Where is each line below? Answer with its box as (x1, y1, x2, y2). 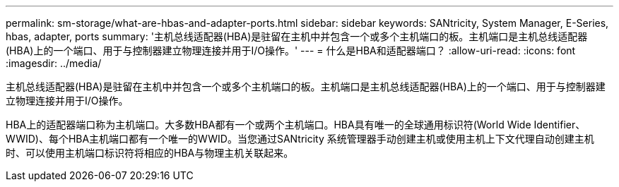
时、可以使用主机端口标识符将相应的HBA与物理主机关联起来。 (6, 147, 294, 159)
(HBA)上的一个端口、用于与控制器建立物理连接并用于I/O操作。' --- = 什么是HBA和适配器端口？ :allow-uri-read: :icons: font (6, 44, 576, 56)
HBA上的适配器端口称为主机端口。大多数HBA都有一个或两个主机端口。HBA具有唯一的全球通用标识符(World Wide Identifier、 (6, 119, 586, 131)
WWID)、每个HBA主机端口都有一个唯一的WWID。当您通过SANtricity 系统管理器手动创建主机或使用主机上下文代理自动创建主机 (6, 133, 594, 145)
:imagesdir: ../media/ (6, 57, 102, 69)
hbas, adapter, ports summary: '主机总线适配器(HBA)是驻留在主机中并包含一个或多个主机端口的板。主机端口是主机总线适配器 (6, 30, 588, 42)
